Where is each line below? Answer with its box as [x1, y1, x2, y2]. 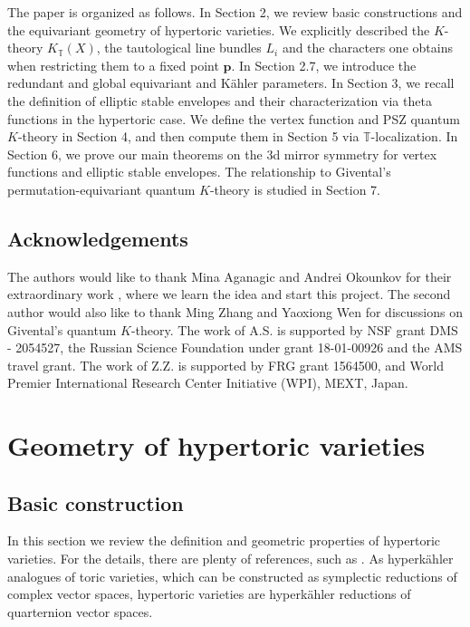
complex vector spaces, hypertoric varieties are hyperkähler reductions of [7, 584, 411, 603]
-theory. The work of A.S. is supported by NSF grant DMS [130, 320, 458, 339]
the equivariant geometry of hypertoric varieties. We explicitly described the [7, 20, 430, 39]
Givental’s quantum [7, 320, 117, 339]
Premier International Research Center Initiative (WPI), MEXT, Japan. [7, 373, 408, 392]
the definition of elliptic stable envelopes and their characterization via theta [7, 91, 432, 110]
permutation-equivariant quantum [7, 179, 196, 198]
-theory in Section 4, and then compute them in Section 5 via [17, 127, 360, 146]
